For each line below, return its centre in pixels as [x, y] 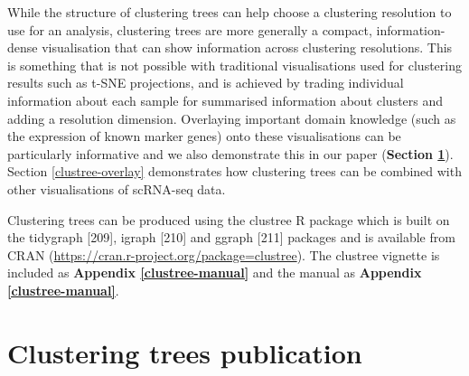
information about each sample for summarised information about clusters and [225, 100]
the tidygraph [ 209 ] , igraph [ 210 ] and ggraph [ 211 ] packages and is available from [231, 237]
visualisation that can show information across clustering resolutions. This [247, 47]
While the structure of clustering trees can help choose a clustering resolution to [230, 12]
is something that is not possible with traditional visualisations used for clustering [234, 65]
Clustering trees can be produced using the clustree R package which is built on [229, 219]
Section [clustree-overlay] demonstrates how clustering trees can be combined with [234, 171]
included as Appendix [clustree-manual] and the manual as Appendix [215, 273]
